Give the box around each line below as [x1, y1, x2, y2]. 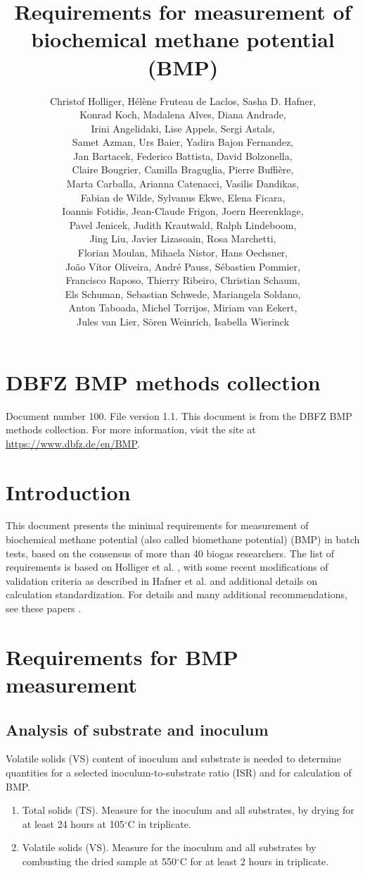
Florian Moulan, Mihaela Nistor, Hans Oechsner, [77, 245, 288, 260]
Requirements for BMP [6, 642, 238, 671]
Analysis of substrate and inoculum [6, 718, 269, 740]
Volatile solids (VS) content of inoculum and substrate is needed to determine [6, 751, 341, 766]
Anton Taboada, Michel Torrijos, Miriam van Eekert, [68, 300, 297, 315]
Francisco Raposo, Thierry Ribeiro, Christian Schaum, [65, 273, 300, 287]
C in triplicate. [127, 816, 191, 831]
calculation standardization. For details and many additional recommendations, [6, 587, 347, 602]
